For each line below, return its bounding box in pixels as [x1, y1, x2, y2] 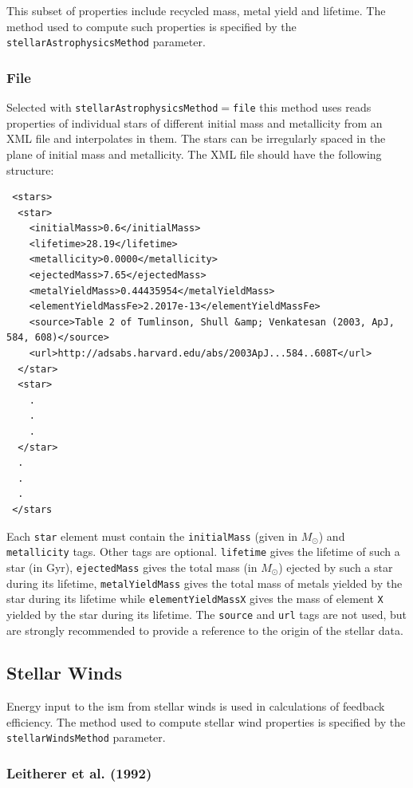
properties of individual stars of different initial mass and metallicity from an [6, 114, 383, 131]
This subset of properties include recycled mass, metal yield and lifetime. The [6, 2, 386, 18]
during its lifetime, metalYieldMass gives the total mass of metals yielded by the [6, 574, 403, 591]
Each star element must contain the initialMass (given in [6, 527, 298, 544]
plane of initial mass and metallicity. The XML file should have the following [6, 145, 382, 162]
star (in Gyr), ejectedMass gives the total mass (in [6, 558, 258, 575]
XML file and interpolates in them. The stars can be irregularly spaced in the [6, 130, 386, 147]
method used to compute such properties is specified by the [6, 18, 297, 34]
